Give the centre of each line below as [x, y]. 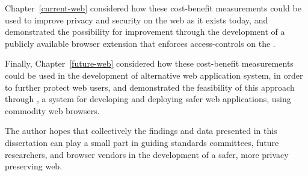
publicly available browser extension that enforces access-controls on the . [140, 43]
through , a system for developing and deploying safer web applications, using [148, 99]
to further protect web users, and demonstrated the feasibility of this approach [150, 87]
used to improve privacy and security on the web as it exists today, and [137, 20]
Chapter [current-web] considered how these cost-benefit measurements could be [153, 8]
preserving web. [34, 166]
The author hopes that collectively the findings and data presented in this [141, 131]
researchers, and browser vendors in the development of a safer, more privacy [147, 154]
